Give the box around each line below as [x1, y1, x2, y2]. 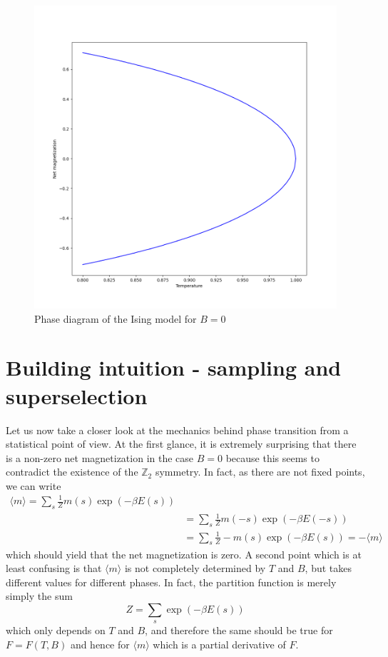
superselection [6, 381, 148, 410]
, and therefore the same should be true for [145, 623, 333, 638]
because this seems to [225, 450, 320, 465]
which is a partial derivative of [153, 636, 286, 651]
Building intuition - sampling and [6, 353, 342, 382]
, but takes [305, 561, 352, 576]
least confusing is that [6, 561, 102, 576]
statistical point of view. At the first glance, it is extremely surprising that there [6, 436, 357, 451]
